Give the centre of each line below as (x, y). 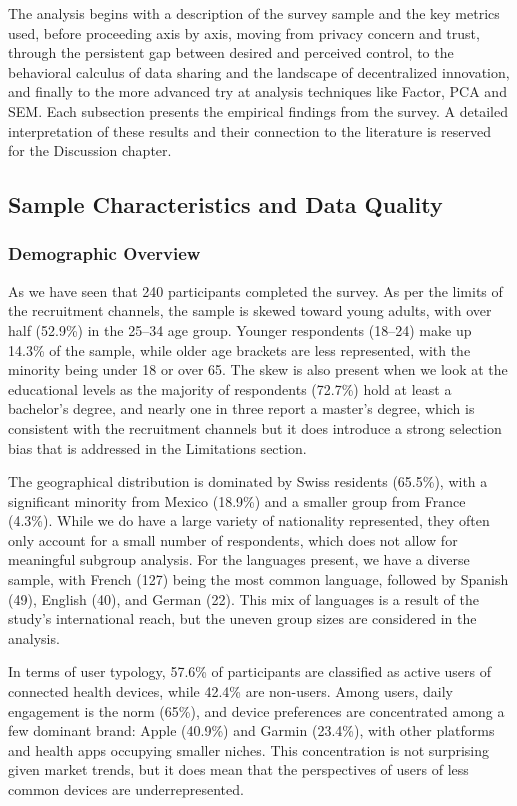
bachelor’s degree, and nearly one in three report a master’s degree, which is (241, 408)
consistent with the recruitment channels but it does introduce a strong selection (255, 427)
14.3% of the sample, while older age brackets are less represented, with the (239, 349)
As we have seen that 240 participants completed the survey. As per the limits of (255, 290)
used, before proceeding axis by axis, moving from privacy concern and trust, (244, 32)
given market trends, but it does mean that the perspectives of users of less (238, 769)
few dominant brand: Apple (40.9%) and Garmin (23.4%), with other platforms (251, 730)
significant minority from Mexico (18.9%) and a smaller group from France (237, 500)
